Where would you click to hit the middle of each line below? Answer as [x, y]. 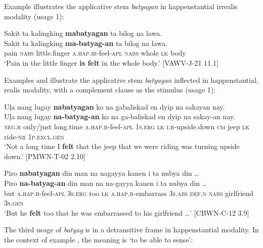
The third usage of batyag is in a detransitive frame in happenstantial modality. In [131, 230]
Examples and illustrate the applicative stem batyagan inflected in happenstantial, [131, 80]
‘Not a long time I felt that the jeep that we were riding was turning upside [122, 146]
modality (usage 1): [34, 16]
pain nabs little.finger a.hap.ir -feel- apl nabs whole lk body [95, 53]
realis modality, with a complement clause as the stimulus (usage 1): [110, 90]
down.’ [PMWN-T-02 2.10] [45, 156]
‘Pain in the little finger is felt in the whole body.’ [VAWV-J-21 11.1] [111, 62]
